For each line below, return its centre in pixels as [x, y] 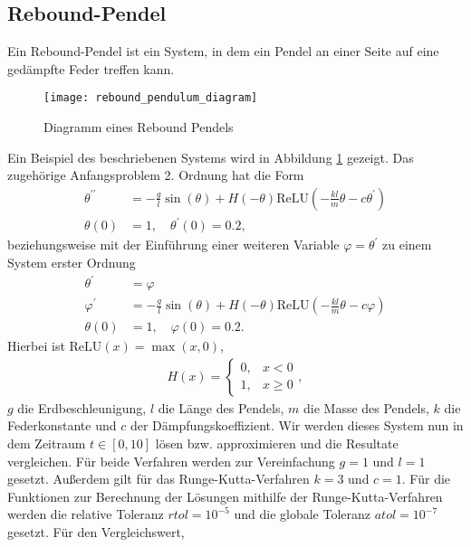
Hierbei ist [36, 346]
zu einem [407, 245]
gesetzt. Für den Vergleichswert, [96, 531]
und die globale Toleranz [302, 514]
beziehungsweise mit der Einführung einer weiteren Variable [173, 245]
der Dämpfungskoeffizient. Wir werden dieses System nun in [297, 425]
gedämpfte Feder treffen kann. [91, 68]
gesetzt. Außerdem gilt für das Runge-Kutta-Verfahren [159, 479]
